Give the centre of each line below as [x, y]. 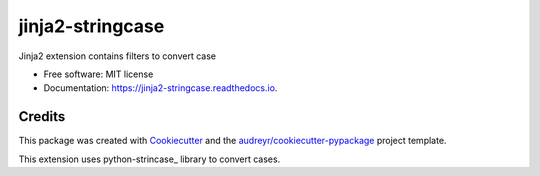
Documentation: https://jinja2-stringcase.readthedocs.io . [160, 88]
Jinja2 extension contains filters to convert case [117, 56]
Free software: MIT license [98, 74]
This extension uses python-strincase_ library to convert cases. [149, 159]
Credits [42, 116]
